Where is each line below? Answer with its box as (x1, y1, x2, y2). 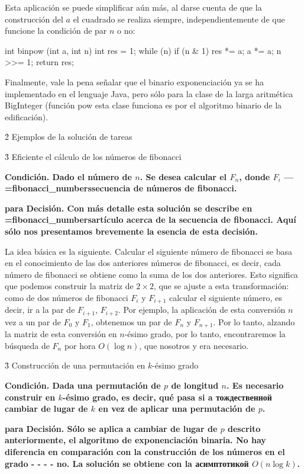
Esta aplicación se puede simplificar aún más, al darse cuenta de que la (5, 1, 262, 13)
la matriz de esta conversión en (5, 328, 117, 340)
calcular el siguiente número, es (169, 291, 282, 303)
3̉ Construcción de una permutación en (5, 359, 145, 371)
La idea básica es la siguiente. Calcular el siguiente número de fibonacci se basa (5, 245, 293, 257)
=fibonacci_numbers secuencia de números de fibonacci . (5, 182, 237, 194)
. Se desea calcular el (140, 170, 227, 182)
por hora (64, 339, 96, 351)
